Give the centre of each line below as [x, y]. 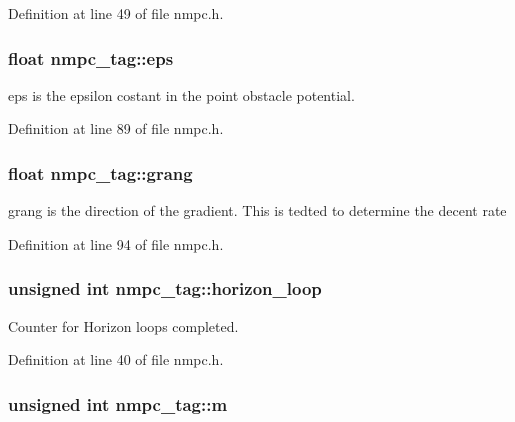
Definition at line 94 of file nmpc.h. [116, 243]
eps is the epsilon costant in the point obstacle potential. [181, 94]
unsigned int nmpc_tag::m [118, 403]
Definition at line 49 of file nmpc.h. [116, 13]
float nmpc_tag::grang [100, 172]
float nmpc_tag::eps [91, 57]
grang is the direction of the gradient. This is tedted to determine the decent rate [257, 210]
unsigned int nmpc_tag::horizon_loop [165, 288]
